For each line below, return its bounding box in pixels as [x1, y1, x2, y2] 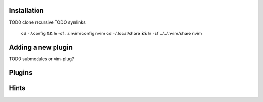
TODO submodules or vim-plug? [9, 56, 74, 62]
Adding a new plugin [9, 43, 73, 51]
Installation [9, 6, 44, 15]
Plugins [9, 68, 33, 77]
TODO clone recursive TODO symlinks [9, 19, 86, 25]
